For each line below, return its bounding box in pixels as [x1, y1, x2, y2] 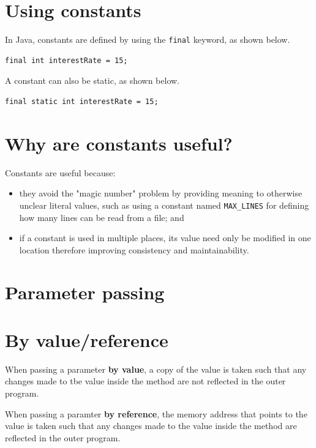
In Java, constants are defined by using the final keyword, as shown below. [5, 33, 290, 46]
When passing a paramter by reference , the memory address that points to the [5, 407, 307, 420]
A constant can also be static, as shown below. [5, 74, 180, 87]
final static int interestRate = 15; [5, 97, 159, 106]
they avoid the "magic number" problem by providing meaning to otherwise [19, 187, 303, 200]
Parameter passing [5, 279, 165, 304]
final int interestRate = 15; [5, 56, 128, 65]
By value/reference [5, 327, 168, 352]
